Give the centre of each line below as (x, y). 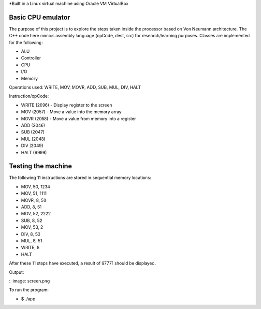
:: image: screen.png (29, 281)
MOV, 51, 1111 (34, 193)
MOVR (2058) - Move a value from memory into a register (79, 118)
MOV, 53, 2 (32, 227)
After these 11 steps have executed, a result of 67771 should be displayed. (82, 263)
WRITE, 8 (30, 248)
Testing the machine (40, 166)
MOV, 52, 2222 (36, 214)
